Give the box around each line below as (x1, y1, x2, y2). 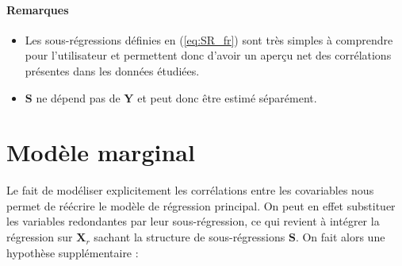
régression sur (6, 229, 73, 245)
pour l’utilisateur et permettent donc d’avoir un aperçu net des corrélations (25, 47, 392, 64)
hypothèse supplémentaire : (6, 244, 139, 260)
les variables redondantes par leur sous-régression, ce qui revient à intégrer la (6, 213, 380, 229)
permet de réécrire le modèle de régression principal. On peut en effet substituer (6, 197, 396, 214)
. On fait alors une (295, 229, 385, 245)
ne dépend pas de (36, 89, 121, 106)
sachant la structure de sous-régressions (94, 229, 285, 245)
